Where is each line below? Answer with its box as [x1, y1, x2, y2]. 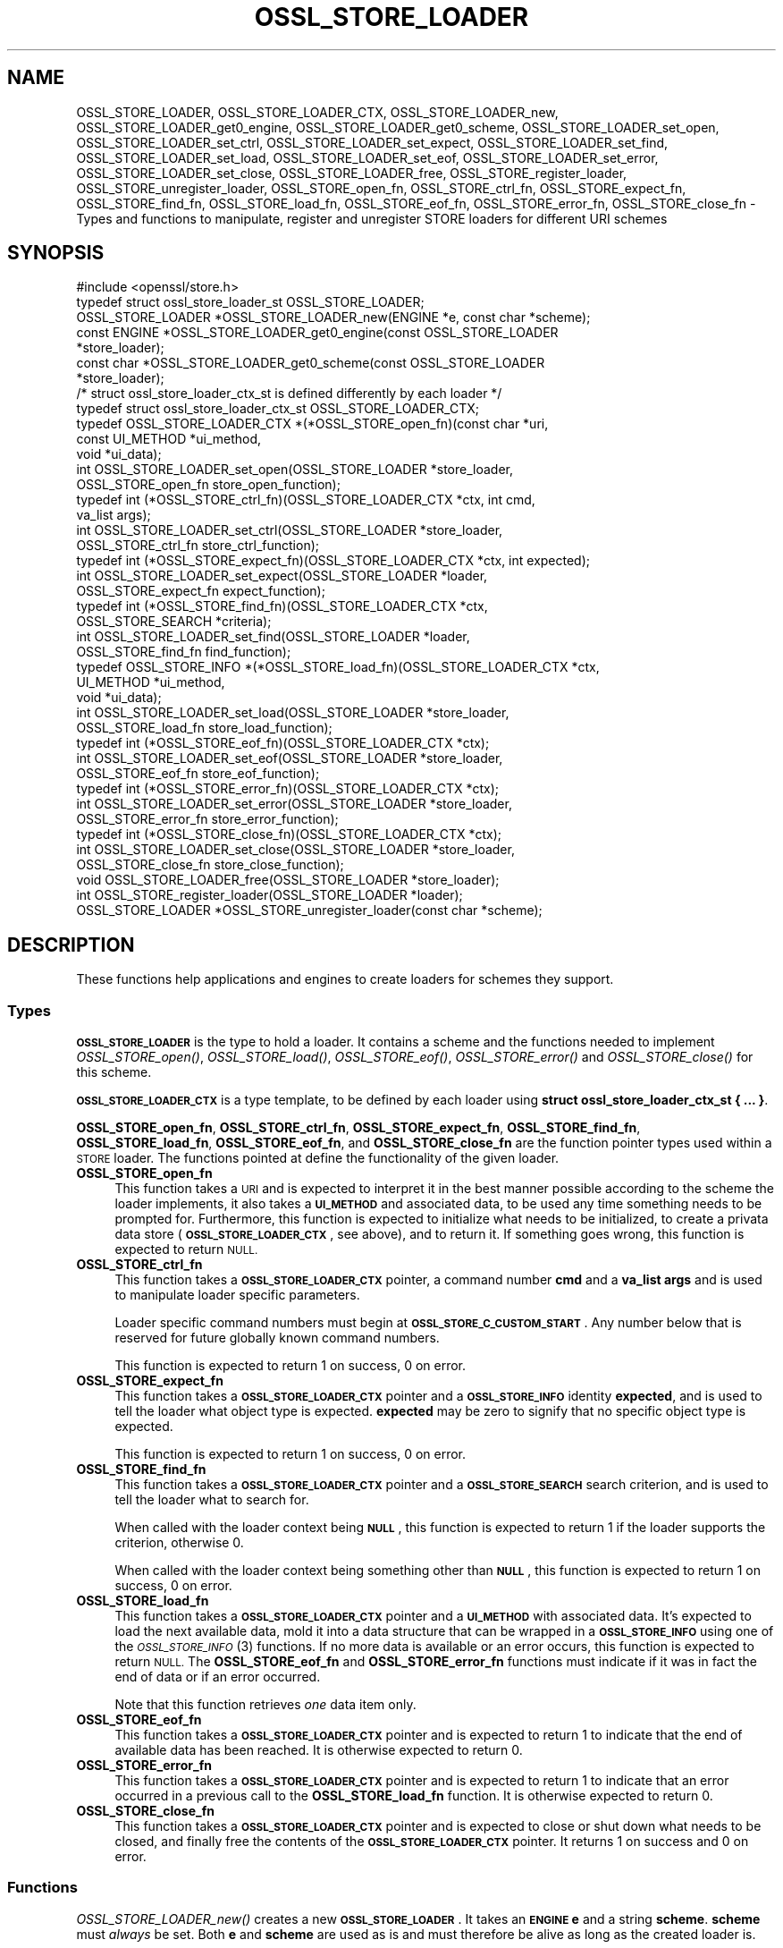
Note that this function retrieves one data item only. [114, 1697, 417, 1713]
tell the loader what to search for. [114, 1492, 309, 1508]
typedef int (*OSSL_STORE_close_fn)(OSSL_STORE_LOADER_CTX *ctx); [76, 826, 501, 843]
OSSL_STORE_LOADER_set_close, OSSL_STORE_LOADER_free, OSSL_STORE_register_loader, [76, 165, 627, 181]
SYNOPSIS [7, 241, 105, 265]
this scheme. [76, 1064, 152, 1080]
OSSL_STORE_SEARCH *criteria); [76, 614, 272, 630]
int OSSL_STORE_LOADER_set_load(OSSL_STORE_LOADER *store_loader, [76, 705, 509, 721]
